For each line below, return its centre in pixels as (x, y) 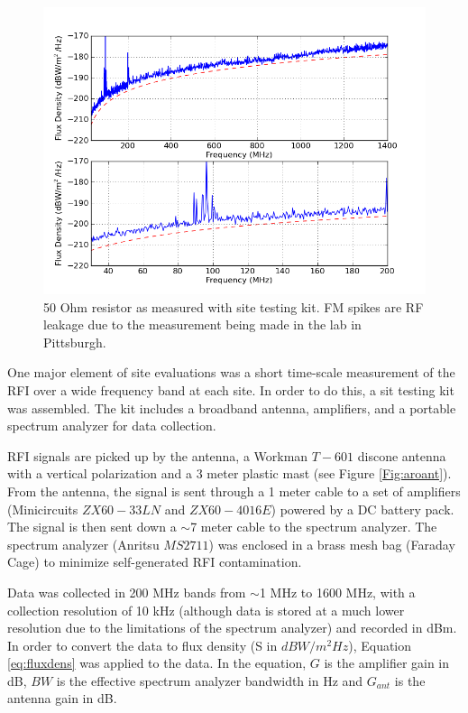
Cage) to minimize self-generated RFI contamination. (155, 562)
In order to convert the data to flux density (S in (142, 645)
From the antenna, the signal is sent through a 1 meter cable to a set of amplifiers (234, 491)
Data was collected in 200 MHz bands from (127, 592)
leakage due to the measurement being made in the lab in (202, 324)
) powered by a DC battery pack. (362, 509)
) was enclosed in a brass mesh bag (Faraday (332, 544)
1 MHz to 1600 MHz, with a (337, 592)
